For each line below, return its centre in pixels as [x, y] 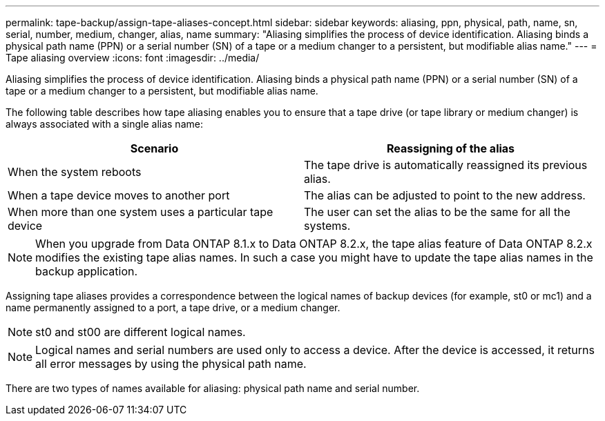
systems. [327, 226]
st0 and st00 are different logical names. [141, 332]
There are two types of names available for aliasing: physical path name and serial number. [213, 388]
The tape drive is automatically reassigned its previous [446, 165]
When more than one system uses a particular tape [141, 212]
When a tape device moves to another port [119, 195]
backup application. [87, 271]
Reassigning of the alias [451, 148]
